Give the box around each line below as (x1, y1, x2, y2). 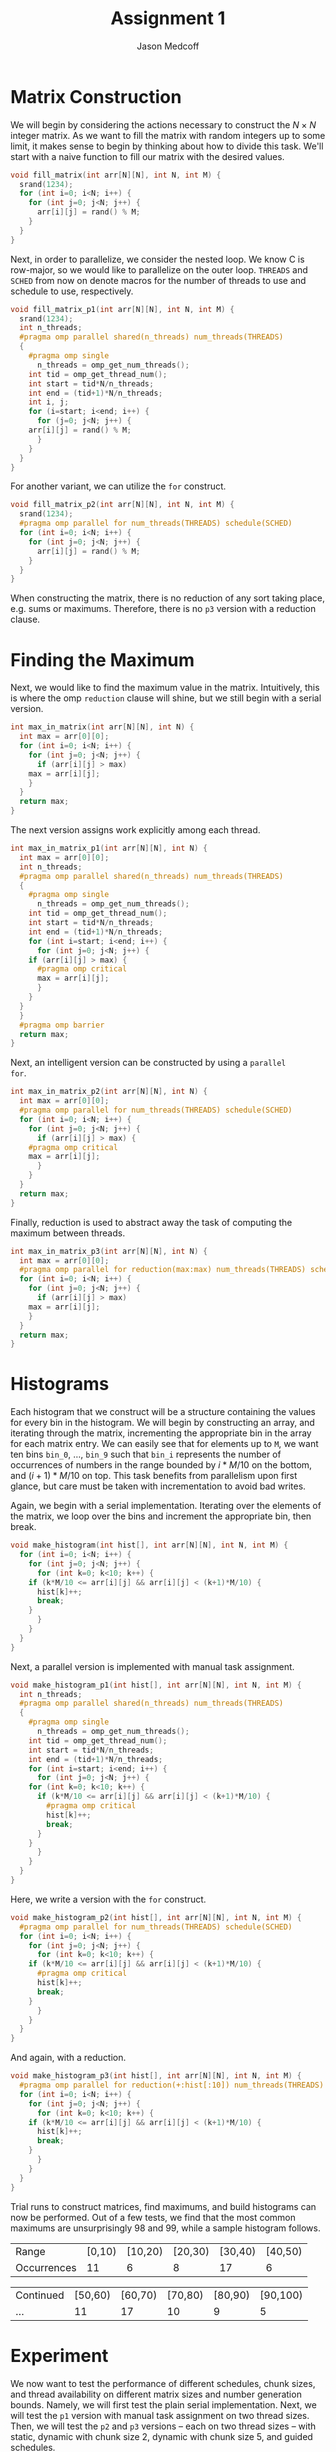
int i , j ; (28, 397, 70, 407)
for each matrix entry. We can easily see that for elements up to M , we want (10, 1438, 319, 1450)
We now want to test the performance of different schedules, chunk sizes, (10, 2377, 316, 2389)
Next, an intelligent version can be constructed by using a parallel (10, 1057, 287, 1069)
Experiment (10, 2344, 109, 2367)
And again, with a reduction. (10, 2052, 127, 2064)
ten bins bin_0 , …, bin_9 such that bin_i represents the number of (10, 1448, 282, 1461)
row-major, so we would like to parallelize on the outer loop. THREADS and (10, 263, 308, 276)
